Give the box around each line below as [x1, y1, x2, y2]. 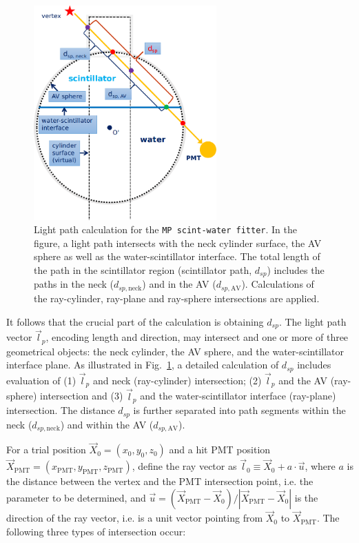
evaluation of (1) [6, 373, 76, 387]
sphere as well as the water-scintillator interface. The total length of [34, 249, 320, 264]
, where [305, 459, 336, 473]
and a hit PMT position [169, 442, 271, 457]
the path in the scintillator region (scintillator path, [34, 263, 252, 277]
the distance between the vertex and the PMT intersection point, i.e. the [6, 474, 314, 488]
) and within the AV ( [60, 417, 154, 431]
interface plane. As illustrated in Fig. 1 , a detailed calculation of [6, 357, 279, 372]
